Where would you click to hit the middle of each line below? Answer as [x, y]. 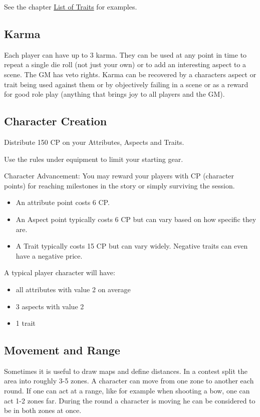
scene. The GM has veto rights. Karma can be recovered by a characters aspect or [130, 74]
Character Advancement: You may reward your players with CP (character [119, 176]
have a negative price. [49, 255]
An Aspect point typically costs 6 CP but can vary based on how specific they [136, 219]
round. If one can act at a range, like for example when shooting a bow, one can [127, 391]
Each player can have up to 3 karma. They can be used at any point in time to [125, 54]
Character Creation [56, 121]
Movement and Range [62, 350]
